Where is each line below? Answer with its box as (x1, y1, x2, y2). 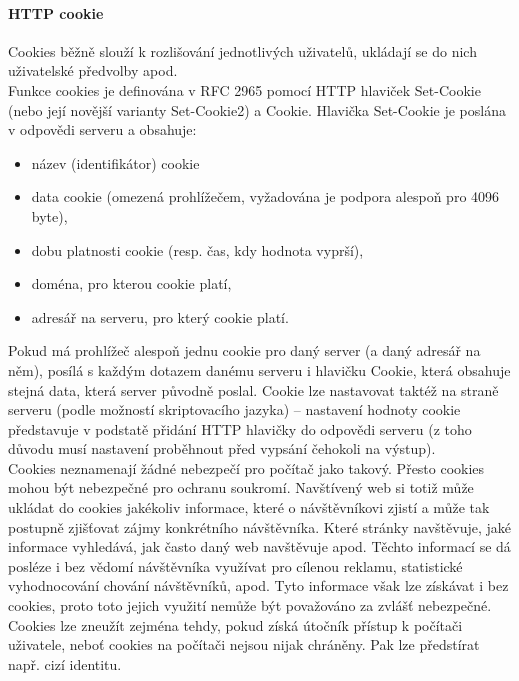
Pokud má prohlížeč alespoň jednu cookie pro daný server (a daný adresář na (8, 340, 481, 361)
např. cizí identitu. (8, 653, 122, 674)
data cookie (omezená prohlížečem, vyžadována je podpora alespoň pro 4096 (31, 186, 500, 207)
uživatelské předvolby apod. (8, 60, 178, 81)
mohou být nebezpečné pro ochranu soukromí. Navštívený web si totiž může (8, 477, 474, 498)
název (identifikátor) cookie (31, 152, 200, 173)
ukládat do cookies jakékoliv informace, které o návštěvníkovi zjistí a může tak (8, 497, 490, 518)
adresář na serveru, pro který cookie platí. (31, 306, 289, 327)
